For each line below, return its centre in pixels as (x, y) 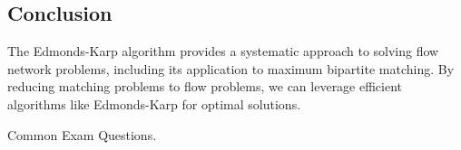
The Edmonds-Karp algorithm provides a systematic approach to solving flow (223, 51)
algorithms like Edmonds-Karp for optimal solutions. (154, 103)
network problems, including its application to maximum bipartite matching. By (231, 68)
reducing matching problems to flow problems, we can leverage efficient (205, 86)
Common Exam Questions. (82, 134)
